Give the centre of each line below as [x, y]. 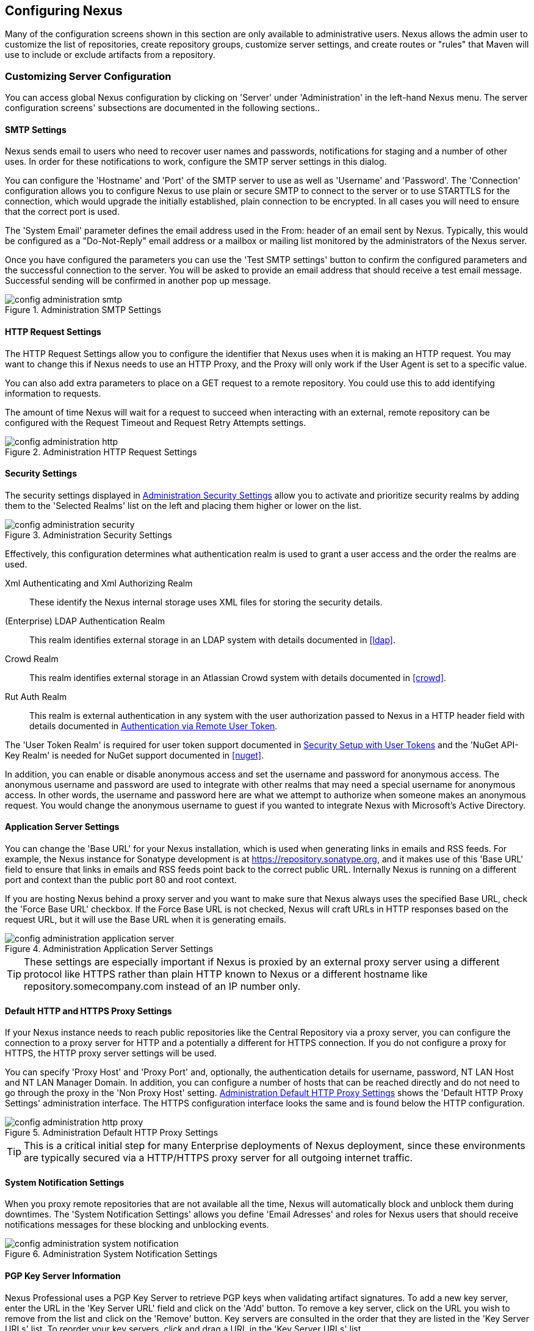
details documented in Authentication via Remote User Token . [153, 726]
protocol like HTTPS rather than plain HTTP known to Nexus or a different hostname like [226, 974]
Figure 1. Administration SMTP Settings [83, 310]
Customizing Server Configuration [88, 76]
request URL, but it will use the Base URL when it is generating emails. [146, 920]
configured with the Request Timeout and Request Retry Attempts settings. [156, 422]
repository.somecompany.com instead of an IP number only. [162, 987]
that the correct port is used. [62, 212]
